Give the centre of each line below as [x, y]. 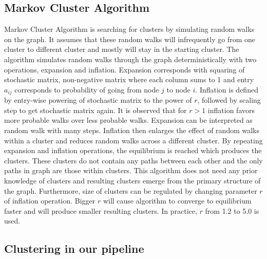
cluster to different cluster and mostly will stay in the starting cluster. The [122, 49]
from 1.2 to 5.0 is [232, 210]
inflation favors [231, 110]
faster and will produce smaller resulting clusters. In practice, [101, 210]
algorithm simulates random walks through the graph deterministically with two [130, 59]
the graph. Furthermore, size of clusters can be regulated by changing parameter [131, 190]
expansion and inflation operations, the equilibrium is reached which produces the [133, 150]
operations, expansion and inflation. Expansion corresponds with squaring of [125, 69]
